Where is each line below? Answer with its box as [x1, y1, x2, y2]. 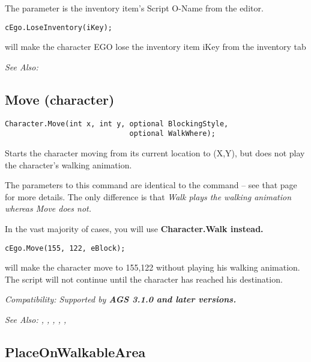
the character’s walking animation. [5, 158, 132, 171]
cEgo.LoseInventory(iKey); [5, 23, 112, 32]
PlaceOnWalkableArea [5, 342, 146, 361]
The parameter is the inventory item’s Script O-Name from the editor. [5, 2, 264, 14]
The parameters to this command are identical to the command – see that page [5, 179, 297, 191]
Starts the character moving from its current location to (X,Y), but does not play [5, 146, 305, 159]
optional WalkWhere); [129, 129, 216, 138]
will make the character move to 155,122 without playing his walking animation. [5, 261, 300, 274]
